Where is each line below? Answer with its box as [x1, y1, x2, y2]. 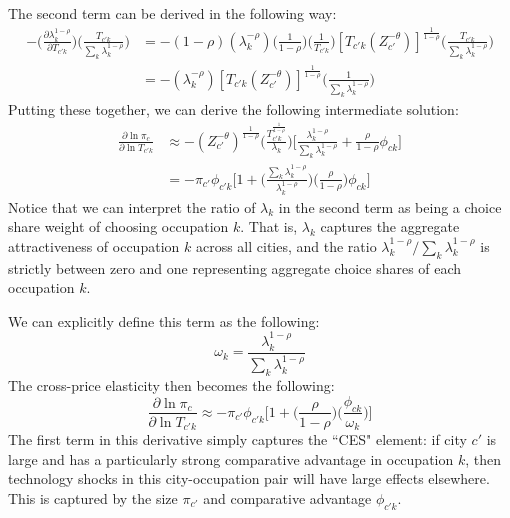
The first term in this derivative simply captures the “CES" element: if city [8, 429, 467, 450]
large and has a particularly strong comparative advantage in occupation [8, 448, 454, 469]
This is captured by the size [8, 487, 178, 508]
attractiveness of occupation [8, 235, 180, 256]
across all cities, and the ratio [195, 235, 377, 256]
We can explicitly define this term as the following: [8, 310, 320, 331]
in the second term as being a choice [278, 196, 502, 217]
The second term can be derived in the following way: [8, 3, 337, 23]
